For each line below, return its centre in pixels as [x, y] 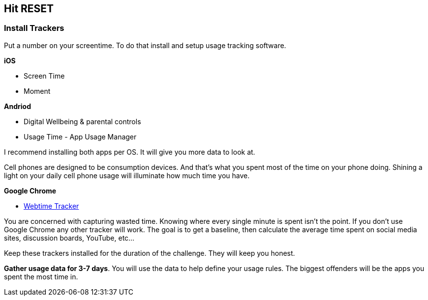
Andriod [17, 106]
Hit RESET [29, 9]
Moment [37, 91]
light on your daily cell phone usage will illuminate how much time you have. [127, 175]
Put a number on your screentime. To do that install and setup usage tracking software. [145, 45]
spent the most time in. [41, 276]
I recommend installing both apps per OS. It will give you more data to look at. [130, 152]
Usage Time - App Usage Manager [80, 136]
